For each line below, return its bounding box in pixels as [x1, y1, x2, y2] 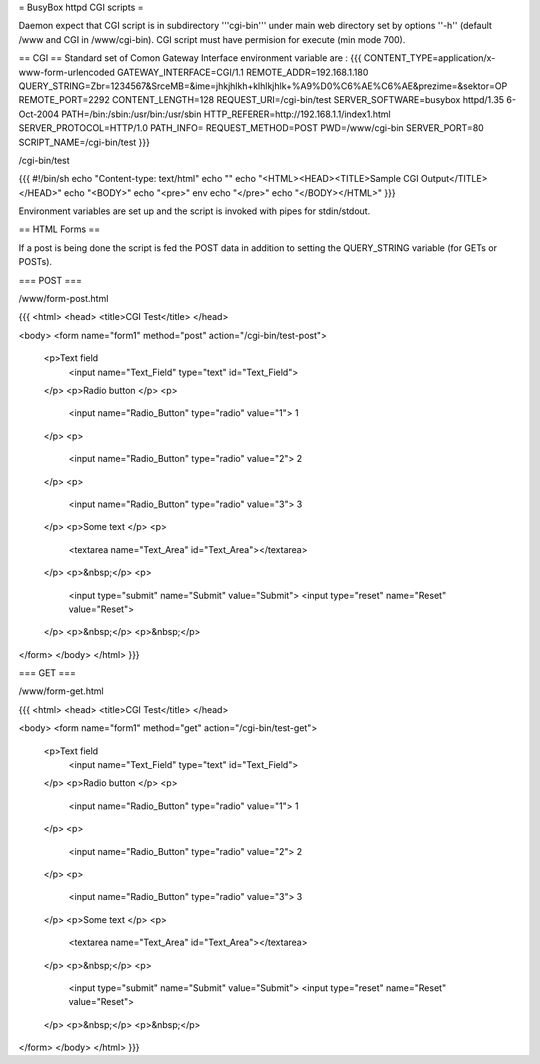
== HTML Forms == [18, 223, 101, 235]
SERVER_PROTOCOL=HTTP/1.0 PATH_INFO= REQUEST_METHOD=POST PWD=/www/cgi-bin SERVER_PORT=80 [18, 122, 484, 134]
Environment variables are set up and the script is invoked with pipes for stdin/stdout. [18, 205, 371, 217]
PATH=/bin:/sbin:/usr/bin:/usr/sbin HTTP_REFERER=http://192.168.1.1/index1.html [61, 108, 391, 120]
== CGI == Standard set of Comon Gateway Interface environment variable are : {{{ [18, 52, 362, 64]
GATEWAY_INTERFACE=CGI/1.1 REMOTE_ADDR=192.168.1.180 [116, 66, 369, 78]
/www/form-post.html [18, 293, 109, 305]
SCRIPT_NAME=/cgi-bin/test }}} [18, 136, 150, 148]
